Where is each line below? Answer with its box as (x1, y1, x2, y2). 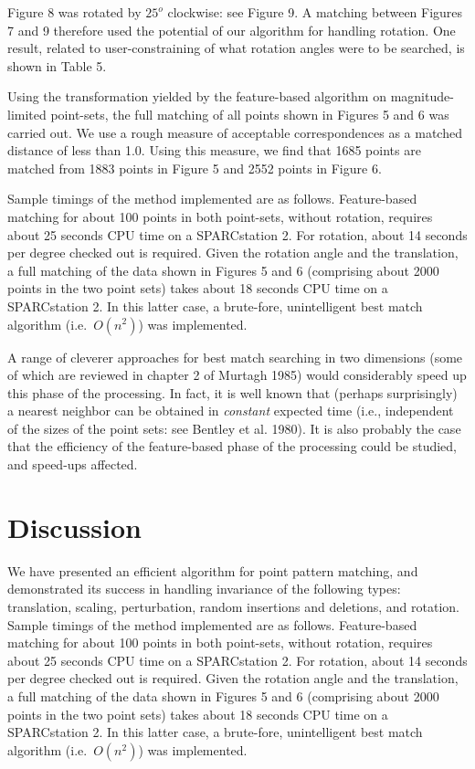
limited (7, 104, 47, 123)
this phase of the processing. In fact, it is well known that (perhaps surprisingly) (7, 383, 458, 402)
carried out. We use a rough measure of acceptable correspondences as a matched (7, 122, 462, 142)
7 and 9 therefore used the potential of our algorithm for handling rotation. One (7, 20, 456, 39)
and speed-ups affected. (7, 455, 138, 474)
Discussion (7, 508, 142, 545)
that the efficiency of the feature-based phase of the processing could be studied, (7, 437, 457, 456)
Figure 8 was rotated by (7, 3, 142, 21)
